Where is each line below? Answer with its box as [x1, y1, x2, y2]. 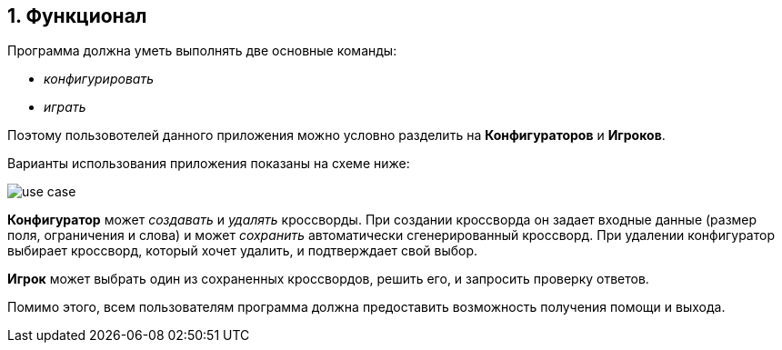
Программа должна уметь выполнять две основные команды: [7, 43, 397, 59]
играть [44, 99, 86, 115]
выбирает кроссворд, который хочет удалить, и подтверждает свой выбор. [7, 243, 478, 259]
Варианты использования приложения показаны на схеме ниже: [7, 155, 410, 172]
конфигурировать [44, 71, 154, 87]
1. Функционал [7, 5, 147, 27]
